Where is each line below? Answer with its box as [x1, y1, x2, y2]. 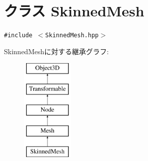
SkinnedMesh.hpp [45, 32, 99, 39]
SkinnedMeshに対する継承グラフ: [4, 46, 109, 56]
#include [4, 32, 33, 39]
